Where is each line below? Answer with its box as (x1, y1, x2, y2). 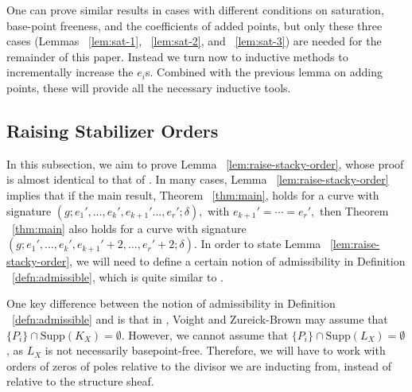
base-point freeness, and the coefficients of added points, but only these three (6, 17, 383, 33)
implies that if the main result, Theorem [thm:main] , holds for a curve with (6, 186, 379, 203)
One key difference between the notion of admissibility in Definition (6, 295, 336, 312)
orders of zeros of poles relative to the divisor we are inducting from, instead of (6, 357, 392, 374)
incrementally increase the (6, 64, 134, 80)
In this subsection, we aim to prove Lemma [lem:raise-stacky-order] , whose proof (6, 155, 404, 172)
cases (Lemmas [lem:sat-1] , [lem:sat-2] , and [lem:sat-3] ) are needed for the (6, 33, 382, 49)
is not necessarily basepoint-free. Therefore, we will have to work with (45, 342, 386, 359)
